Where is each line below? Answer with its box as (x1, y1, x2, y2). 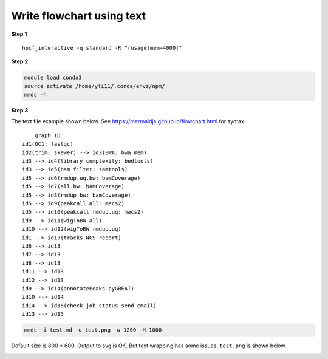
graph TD (34, 132, 61, 139)
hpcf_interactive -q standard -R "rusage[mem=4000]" (22, 44, 182, 51)
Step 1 (11, 30, 27, 38)
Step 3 (11, 107, 29, 114)
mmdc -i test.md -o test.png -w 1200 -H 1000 (24, 327, 162, 333)
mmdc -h (24, 91, 47, 98)
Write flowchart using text (11, 9, 146, 22)
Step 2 (11, 58, 29, 65)
